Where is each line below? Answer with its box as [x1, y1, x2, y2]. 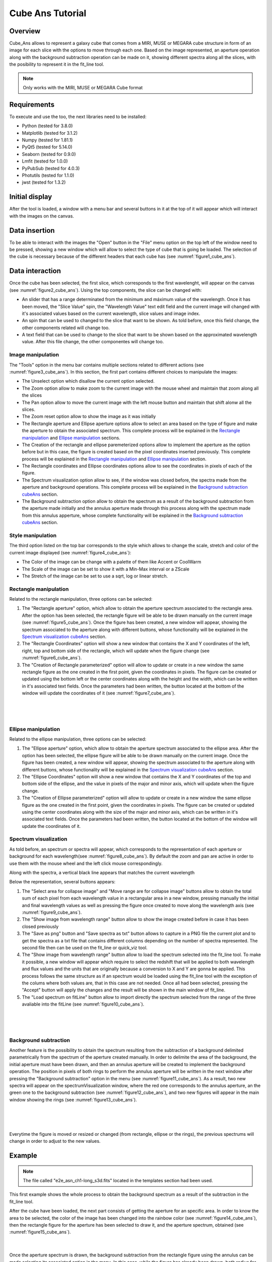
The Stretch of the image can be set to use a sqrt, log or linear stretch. [22, 573, 168, 579]
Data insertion [9, 226, 55, 235]
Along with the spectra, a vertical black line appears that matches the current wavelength [9, 870, 195, 876]
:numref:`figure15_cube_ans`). [9, 1229, 71, 1235]
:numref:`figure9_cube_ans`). [22, 909, 82, 915]
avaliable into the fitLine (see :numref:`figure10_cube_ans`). [22, 1001, 145, 1007]
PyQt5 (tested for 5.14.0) [22, 144, 73, 150]
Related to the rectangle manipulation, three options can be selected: [9, 596, 153, 602]
